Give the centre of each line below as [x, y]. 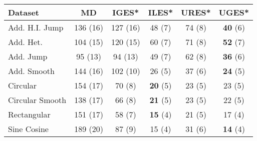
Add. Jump [28, 56]
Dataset [24, 12]
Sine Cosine [28, 129]
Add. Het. [25, 42]
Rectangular [29, 114]
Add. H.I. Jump [36, 27]
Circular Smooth [37, 100]
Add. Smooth [31, 71]
